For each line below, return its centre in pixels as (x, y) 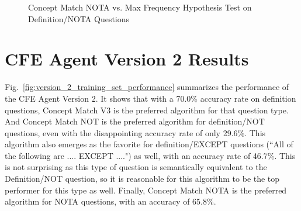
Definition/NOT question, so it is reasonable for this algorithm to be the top (142, 179)
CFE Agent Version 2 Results (127, 59)
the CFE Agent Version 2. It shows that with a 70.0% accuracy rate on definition (150, 98)
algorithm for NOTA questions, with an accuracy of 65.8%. (110, 201)
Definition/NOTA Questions (79, 18)
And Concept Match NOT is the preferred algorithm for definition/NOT (135, 121)
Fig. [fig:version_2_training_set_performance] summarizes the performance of (147, 87)
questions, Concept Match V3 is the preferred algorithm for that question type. (147, 110)
